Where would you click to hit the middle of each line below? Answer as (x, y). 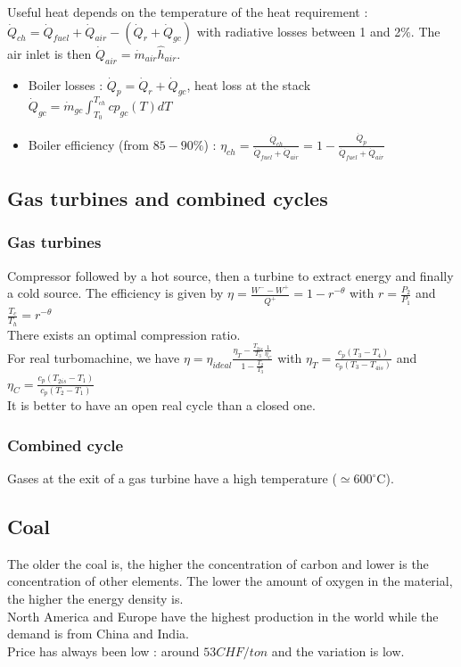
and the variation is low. (338, 651)
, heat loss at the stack (249, 84)
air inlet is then (49, 53)
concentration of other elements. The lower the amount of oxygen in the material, (230, 581)
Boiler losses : (66, 84)
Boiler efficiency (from (88, 144)
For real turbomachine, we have (94, 357)
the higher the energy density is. (95, 599)
